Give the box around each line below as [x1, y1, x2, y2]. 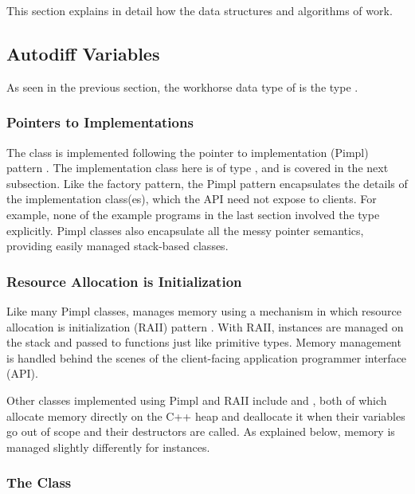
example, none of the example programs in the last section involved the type [6, 206, 380, 222]
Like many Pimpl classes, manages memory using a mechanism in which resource [6, 302, 402, 319]
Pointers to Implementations [6, 112, 194, 132]
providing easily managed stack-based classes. [6, 237, 229, 254]
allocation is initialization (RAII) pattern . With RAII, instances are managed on [6, 318, 404, 335]
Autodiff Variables [6, 41, 160, 65]
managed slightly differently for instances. [6, 438, 210, 455]
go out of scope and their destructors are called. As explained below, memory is [6, 423, 395, 440]
